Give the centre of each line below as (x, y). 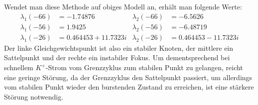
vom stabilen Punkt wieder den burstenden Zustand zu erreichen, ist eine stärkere (129, 87)
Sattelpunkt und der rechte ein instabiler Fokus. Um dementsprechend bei (117, 57)
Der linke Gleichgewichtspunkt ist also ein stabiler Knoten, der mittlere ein (119, 48)
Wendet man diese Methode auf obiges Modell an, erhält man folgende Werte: (123, 7)
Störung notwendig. (34, 96)
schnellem (19, 67)
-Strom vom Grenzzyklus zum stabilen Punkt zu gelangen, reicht (144, 67)
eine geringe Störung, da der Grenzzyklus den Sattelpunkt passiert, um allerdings (128, 77)
